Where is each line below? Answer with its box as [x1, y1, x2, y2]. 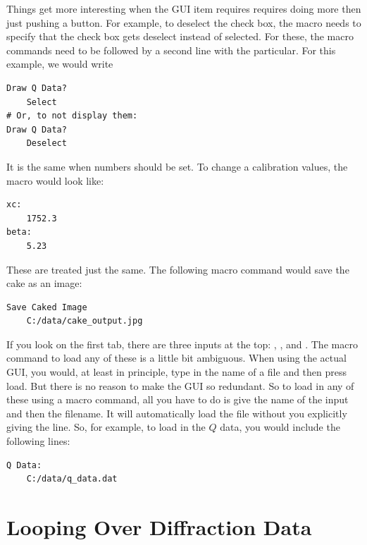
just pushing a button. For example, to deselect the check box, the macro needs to [6, 15, 361, 30]
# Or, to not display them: [6, 111, 138, 121]
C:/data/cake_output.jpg [26, 316, 143, 326]
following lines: [6, 434, 70, 448]
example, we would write [6, 56, 113, 71]
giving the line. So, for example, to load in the [6, 420, 206, 434]
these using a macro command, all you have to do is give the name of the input [6, 392, 349, 407]
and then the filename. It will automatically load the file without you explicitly [6, 405, 347, 420]
